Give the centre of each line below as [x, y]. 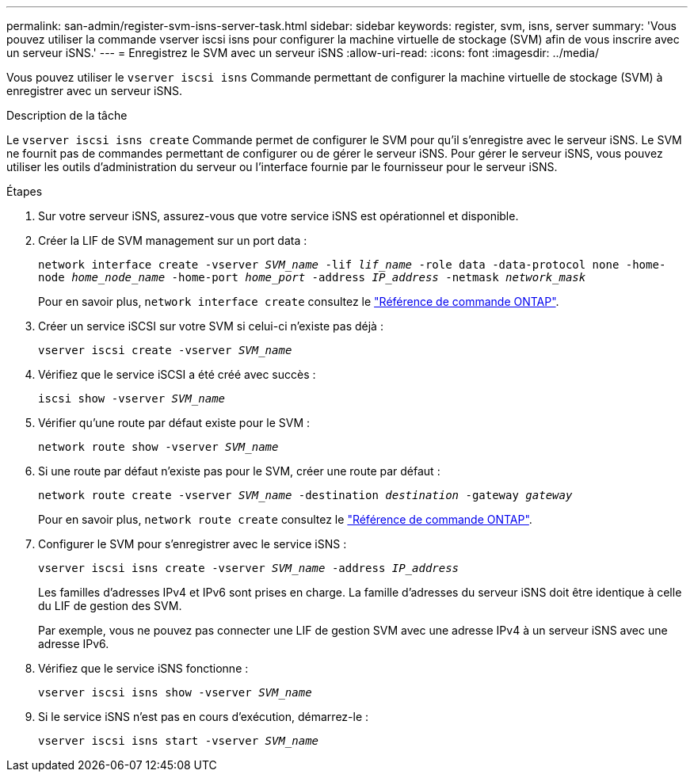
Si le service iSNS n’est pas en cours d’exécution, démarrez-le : [204, 717]
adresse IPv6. [74, 644]
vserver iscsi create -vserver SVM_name [165, 350]
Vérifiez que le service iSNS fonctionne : [143, 668]
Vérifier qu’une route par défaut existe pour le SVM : [174, 423]
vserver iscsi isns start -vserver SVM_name [179, 741]
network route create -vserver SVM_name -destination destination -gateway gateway [305, 495]
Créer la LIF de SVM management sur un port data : [173, 240]
